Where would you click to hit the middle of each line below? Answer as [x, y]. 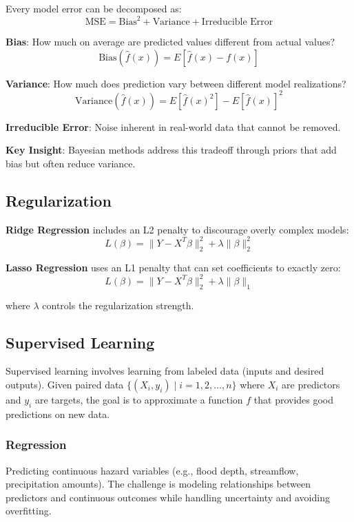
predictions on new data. [58, 414]
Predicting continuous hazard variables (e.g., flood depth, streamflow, [152, 470]
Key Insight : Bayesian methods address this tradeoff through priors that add [171, 150]
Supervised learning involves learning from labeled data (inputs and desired [165, 371]
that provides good [294, 399]
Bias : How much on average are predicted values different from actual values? [170, 42]
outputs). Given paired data [65, 384]
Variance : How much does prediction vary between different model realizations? [176, 83]
